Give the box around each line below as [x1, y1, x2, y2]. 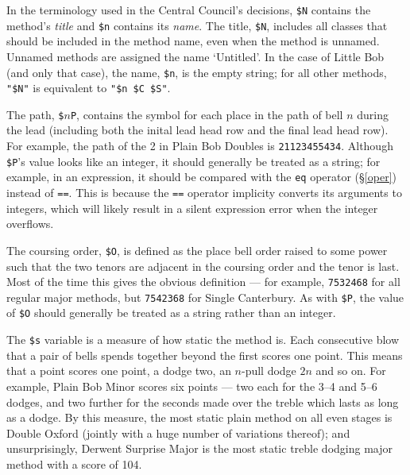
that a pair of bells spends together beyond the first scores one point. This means [6, 346, 403, 363]
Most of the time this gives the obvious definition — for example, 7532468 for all [6, 273, 400, 290]
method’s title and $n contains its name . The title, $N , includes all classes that [6, 17, 388, 33]
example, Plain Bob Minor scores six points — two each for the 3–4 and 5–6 [6, 377, 377, 394]
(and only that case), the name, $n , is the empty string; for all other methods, [6, 64, 387, 80]
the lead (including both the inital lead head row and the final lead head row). [6, 122, 389, 138]
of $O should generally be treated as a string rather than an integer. [6, 304, 336, 321]
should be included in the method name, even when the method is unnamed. [6, 33, 380, 49]
